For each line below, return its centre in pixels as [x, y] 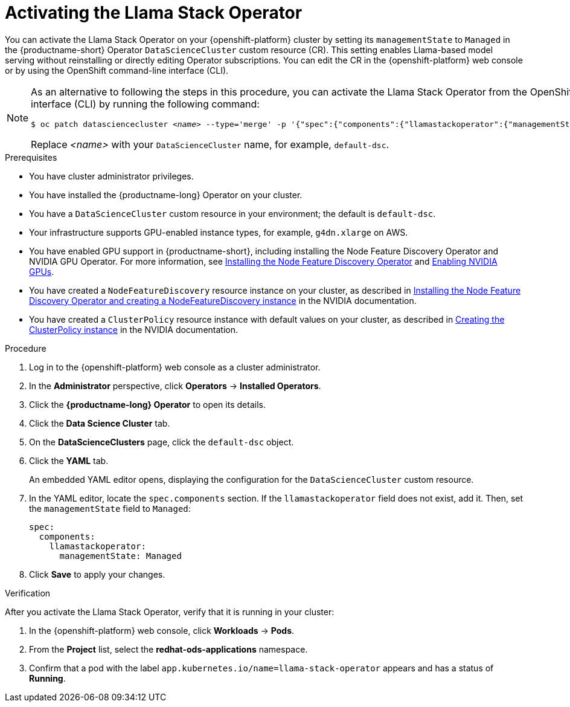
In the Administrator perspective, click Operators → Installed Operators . [175, 386]
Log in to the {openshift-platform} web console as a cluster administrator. [175, 367]
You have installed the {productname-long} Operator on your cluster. [166, 195]
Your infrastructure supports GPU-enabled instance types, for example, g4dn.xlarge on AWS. [219, 232]
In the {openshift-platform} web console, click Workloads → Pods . [162, 630]
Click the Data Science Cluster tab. [100, 423]
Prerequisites [31, 157]
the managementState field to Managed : [110, 508]
